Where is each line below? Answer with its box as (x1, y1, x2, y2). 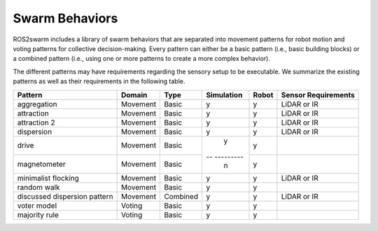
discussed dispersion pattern (17, 191, 113, 201)
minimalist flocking (17, 173, 80, 183)
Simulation (206, 90, 243, 99)
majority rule (17, 210, 59, 220)
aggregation (17, 99, 57, 108)
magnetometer (17, 159, 66, 169)
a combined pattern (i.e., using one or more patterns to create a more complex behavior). (13, 55, 271, 63)
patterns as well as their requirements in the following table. (13, 77, 185, 85)
